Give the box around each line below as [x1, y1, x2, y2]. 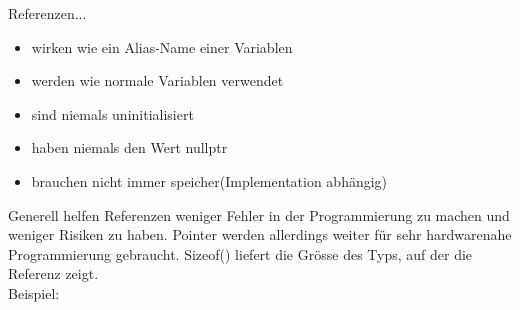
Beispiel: [8, 282, 60, 303]
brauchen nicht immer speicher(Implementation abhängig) [31, 170, 388, 191]
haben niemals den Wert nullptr [31, 137, 228, 158]
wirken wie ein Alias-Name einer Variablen [31, 36, 293, 57]
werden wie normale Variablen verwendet [31, 70, 284, 91]
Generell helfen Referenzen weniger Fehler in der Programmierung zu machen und [8, 204, 510, 225]
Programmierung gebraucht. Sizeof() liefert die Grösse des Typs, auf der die [8, 243, 473, 264]
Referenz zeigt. [8, 263, 99, 284]
